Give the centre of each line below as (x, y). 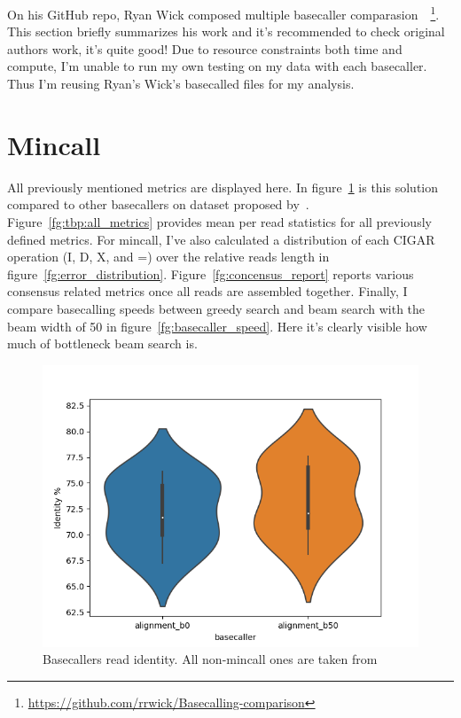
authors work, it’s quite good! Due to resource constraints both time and (205, 48)
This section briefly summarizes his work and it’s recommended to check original (226, 31)
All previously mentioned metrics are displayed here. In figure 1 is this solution (223, 187)
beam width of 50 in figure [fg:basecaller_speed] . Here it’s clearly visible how (217, 326)
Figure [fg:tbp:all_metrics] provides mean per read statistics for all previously (219, 221)
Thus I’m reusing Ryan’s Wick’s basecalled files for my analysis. (181, 84)
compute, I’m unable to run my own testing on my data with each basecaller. (217, 66)
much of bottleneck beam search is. (102, 343)
